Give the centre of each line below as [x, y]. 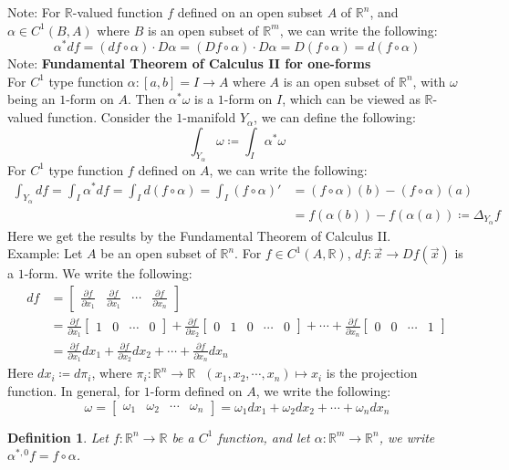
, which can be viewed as [351, 99]
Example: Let [45, 253]
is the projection [372, 373]
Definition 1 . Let [58, 437]
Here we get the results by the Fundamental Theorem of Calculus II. [199, 235]
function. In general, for [74, 390]
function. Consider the [109, 117]
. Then [146, 99]
